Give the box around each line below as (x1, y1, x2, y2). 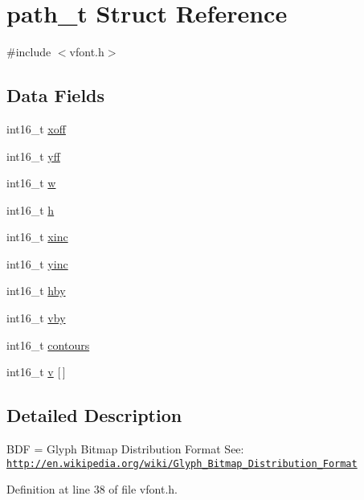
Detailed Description (6, 403, 182, 428)
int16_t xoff (6, 120, 66, 137)
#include (6, 43, 51, 60)
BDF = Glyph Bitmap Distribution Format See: (6, 441, 244, 457)
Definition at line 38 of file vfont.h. (6, 481, 178, 498)
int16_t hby (6, 282, 66, 299)
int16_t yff (6, 147, 60, 164)
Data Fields (6, 83, 105, 108)
